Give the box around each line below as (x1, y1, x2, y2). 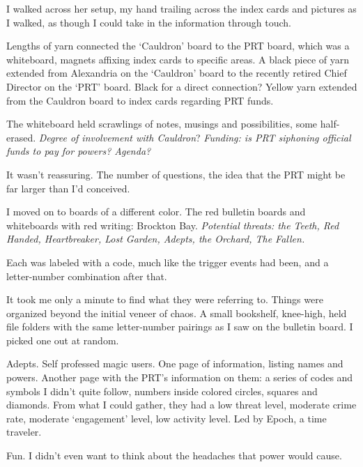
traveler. (6, 424, 42, 439)
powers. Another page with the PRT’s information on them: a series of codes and (6, 370, 353, 385)
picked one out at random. (6, 332, 119, 347)
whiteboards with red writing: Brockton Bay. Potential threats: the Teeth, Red (6, 217, 339, 232)
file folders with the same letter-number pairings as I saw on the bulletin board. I (6, 319, 353, 334)
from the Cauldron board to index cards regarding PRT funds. (6, 93, 274, 107)
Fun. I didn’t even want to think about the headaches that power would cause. (6, 448, 342, 463)
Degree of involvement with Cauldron (38, 130, 196, 144)
